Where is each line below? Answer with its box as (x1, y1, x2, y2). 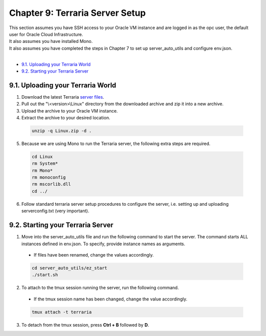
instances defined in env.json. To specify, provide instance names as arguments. (21, 241, 186, 247)
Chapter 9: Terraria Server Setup (9, 7, 146, 18)
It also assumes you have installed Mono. (9, 38, 93, 44)
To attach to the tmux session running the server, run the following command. (21, 285, 179, 291)
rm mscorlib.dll (32, 182, 71, 187)
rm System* (32, 161, 58, 166)
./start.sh (32, 272, 58, 278)
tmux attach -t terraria (32, 309, 92, 315)
